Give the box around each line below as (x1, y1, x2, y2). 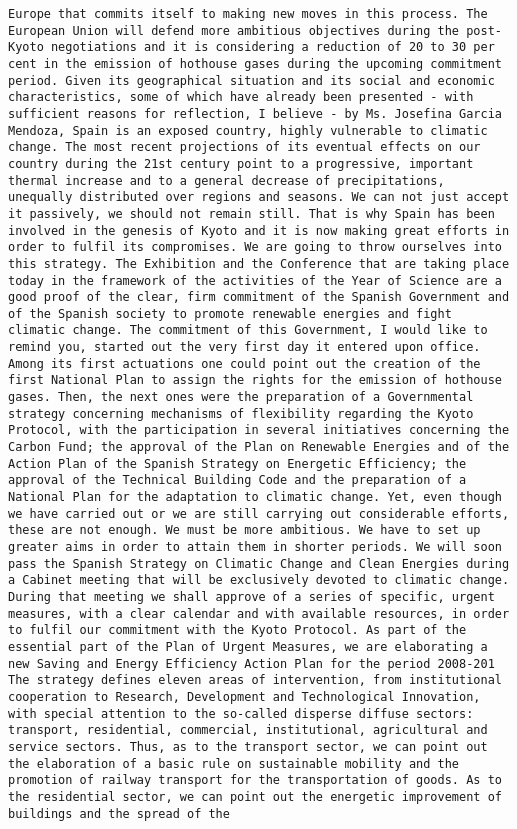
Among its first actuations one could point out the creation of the (8, 356, 481, 371)
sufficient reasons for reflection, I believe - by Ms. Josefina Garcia (8, 106, 502, 121)
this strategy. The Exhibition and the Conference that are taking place (8, 256, 510, 271)
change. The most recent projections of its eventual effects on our (8, 140, 481, 155)
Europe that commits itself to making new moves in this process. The (8, 7, 488, 21)
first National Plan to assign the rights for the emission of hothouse (8, 373, 502, 388)
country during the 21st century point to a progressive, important (8, 156, 474, 171)
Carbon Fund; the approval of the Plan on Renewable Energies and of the (8, 440, 510, 455)
